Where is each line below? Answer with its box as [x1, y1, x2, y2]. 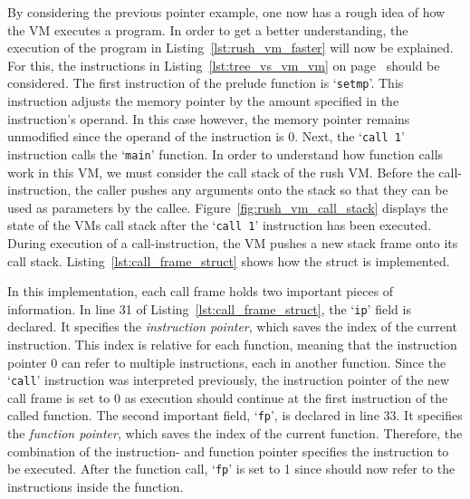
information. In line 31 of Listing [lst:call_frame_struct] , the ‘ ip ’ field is [7, 299, 411, 318]
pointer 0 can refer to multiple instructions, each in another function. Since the [7, 352, 446, 371]
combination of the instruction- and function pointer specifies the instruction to [7, 441, 449, 460]
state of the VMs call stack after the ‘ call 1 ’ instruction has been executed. [7, 216, 432, 235]
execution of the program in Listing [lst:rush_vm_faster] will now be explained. [7, 38, 454, 57]
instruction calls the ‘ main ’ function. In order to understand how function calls [7, 144, 444, 163]
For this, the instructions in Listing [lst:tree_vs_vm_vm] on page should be [7, 55, 440, 74]
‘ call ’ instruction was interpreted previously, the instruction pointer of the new [7, 370, 450, 389]
